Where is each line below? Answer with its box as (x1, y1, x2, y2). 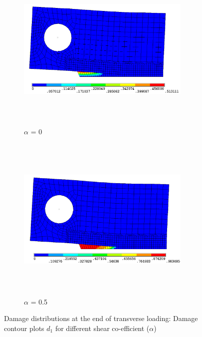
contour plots (4, 323, 44, 333)
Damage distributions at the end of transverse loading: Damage (4, 313, 198, 324)
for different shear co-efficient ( (55, 323, 150, 333)
